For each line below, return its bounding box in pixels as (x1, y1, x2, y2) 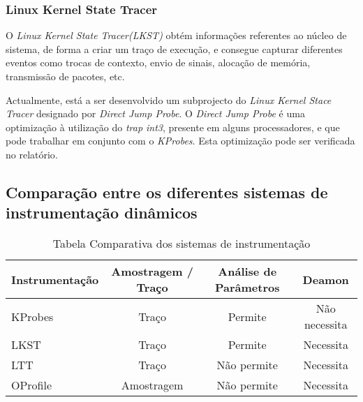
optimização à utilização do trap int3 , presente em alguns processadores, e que (6, 119, 340, 134)
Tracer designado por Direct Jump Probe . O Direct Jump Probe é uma (6, 106, 305, 121)
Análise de (218, 263, 277, 280)
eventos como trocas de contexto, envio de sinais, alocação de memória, (6, 55, 311, 70)
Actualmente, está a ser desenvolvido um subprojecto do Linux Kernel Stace (6, 92, 332, 107)
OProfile (11, 377, 52, 394)
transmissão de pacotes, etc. (6, 69, 125, 83)
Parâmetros (214, 279, 280, 296)
